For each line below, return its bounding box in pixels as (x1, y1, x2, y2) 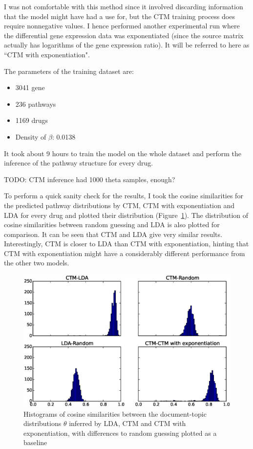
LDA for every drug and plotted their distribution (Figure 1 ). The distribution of (4, 210, 249, 220)
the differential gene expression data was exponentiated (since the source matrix (4, 30, 244, 40)
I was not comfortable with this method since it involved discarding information (4, 1, 243, 11)
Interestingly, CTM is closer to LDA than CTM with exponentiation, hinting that (4, 238, 249, 249)
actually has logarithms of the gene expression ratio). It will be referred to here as (4, 40, 250, 50)
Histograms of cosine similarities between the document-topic (23, 408, 207, 419)
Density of (15, 131, 46, 142)
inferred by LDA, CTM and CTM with (69, 418, 186, 428)
